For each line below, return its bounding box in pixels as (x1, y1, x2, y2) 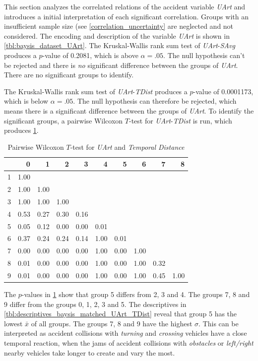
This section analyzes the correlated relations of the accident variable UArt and (4, 1, 246, 11)
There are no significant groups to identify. (4, 69, 134, 80)
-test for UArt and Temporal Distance (70, 141, 185, 152)
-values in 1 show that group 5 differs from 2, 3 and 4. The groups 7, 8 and (21, 289, 250, 299)
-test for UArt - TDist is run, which (129, 115, 232, 125)
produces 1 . (4, 125, 39, 135)
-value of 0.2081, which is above (42, 50, 138, 60)
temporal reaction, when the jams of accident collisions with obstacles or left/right (4, 337, 254, 348)
